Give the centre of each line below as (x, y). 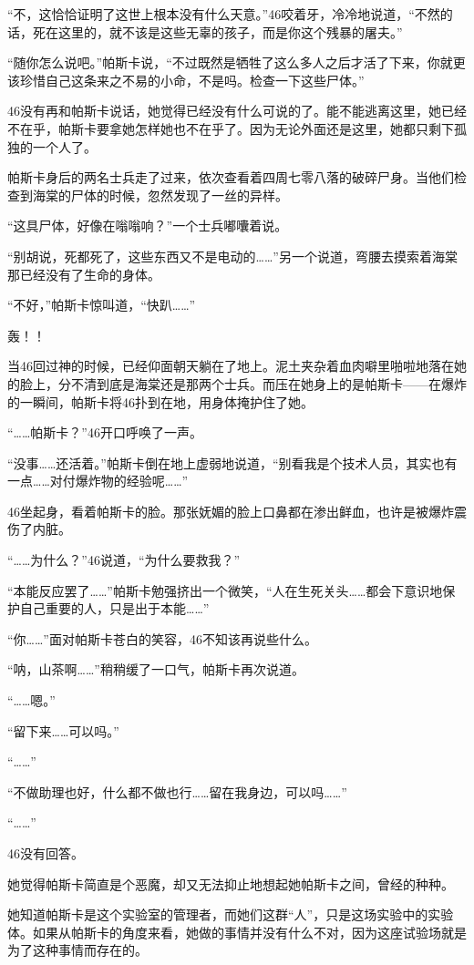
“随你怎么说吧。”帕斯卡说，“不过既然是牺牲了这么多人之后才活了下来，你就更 (237, 62)
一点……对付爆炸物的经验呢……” (98, 481)
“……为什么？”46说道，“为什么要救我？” (124, 560)
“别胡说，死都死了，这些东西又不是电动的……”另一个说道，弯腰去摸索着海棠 (232, 256)
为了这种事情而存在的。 (77, 950)
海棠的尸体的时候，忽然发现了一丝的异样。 (160, 195)
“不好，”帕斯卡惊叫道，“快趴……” (102, 305)
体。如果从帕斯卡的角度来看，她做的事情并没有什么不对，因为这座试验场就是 (237, 932)
